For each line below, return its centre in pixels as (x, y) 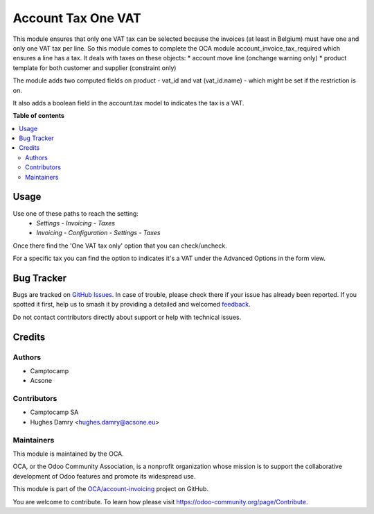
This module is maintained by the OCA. (68, 454)
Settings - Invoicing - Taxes (76, 223)
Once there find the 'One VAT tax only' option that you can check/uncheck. (120, 246)
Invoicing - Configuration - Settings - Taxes (98, 233)
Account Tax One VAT (77, 18)
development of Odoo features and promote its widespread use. (104, 476)
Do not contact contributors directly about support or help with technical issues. (127, 317)
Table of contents (39, 116)
